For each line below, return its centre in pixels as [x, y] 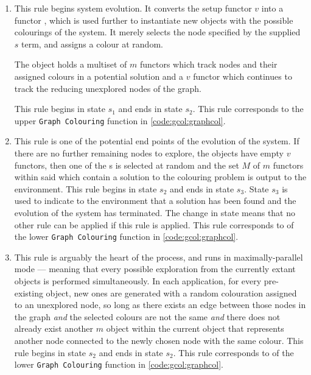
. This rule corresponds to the [248, 109]
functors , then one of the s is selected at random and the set [127, 165]
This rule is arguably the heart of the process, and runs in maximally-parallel [159, 257]
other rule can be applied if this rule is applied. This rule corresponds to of [154, 224]
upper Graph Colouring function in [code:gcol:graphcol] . [120, 120]
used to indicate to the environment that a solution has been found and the [155, 201]
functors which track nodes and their [208, 64]
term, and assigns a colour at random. [92, 44]
